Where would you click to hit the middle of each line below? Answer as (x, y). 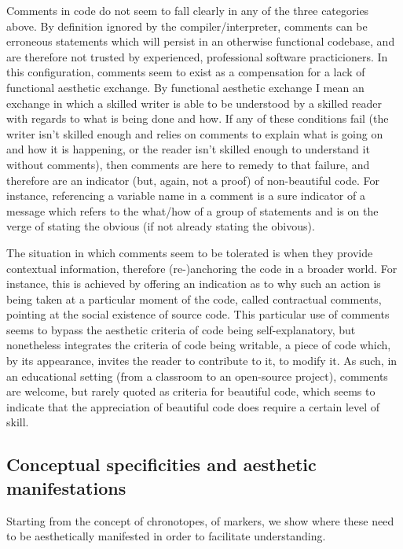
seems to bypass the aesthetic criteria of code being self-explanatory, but (181, 329)
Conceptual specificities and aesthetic (161, 464)
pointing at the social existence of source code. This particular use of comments (198, 314)
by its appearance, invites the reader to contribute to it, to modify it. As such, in (202, 361)
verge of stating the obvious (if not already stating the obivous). (161, 226)
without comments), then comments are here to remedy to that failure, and (188, 164)
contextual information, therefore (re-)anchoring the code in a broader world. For (202, 268)
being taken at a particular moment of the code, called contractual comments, (194, 298)
